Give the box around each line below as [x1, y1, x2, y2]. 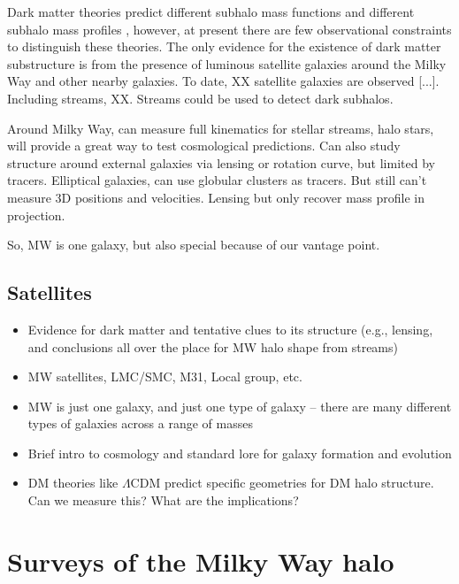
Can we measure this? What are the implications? [27, 491, 299, 510]
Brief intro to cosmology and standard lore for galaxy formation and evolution [27, 443, 452, 462]
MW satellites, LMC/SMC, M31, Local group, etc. [27, 367, 302, 386]
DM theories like [27, 473, 119, 492]
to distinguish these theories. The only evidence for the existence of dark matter [7, 37, 441, 56]
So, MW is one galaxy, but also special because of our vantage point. [7, 235, 380, 254]
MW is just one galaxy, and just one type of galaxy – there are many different [27, 396, 452, 415]
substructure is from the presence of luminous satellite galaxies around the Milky [7, 54, 447, 73]
